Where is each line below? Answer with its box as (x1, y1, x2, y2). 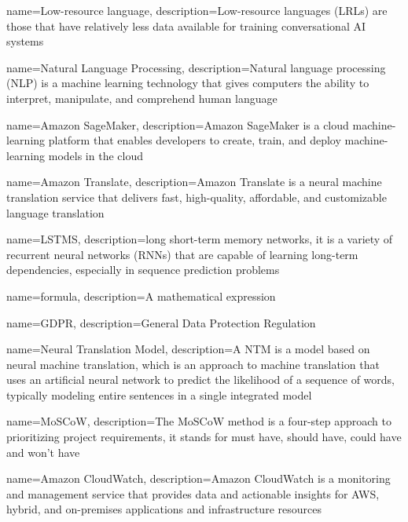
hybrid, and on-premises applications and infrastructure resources (6, 501, 322, 517)
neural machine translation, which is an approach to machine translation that (6, 356, 380, 372)
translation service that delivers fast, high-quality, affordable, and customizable (6, 188, 387, 205)
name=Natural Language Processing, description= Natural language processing (6, 59, 386, 75)
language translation (6, 204, 105, 221)
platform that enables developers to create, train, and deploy (48, 132, 341, 148)
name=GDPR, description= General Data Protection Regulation (6, 314, 316, 330)
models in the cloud (48, 147, 143, 163)
